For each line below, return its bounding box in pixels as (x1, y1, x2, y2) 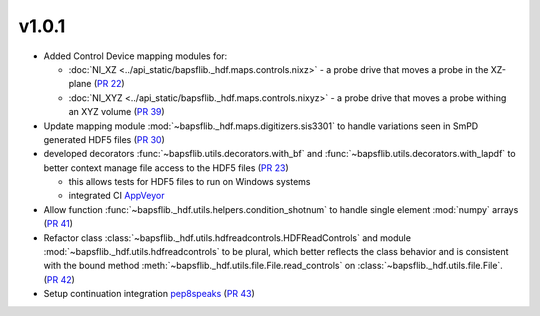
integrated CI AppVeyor (68, 190, 165, 202)
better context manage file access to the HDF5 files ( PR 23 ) (43, 161, 289, 174)
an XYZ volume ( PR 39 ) (68, 106, 165, 118)
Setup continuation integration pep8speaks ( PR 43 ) (43, 288, 255, 300)
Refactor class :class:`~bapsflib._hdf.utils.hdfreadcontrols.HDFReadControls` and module (43, 231, 412, 244)
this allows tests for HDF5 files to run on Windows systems (68, 176, 311, 188)
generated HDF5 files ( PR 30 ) (43, 133, 165, 145)
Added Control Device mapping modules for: (43, 50, 228, 62)
